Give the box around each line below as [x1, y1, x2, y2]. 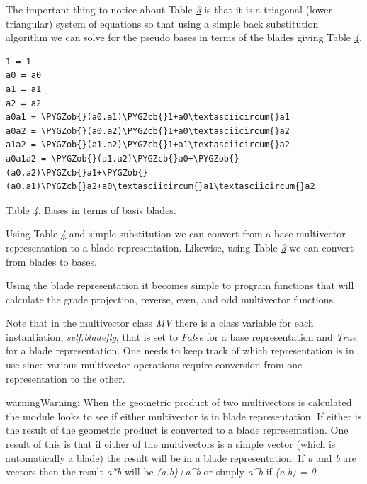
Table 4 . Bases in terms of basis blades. [6, 202, 176, 217]
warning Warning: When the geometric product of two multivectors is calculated [6, 395, 352, 410]
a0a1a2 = [6, 153, 47, 164]
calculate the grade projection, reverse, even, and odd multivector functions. [6, 291, 336, 306]
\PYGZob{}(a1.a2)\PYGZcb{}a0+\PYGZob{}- [51, 153, 244, 164]
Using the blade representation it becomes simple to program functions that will [6, 278, 354, 293]
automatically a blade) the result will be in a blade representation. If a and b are [6, 450, 357, 465]
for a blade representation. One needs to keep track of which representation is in [6, 343, 354, 358]
